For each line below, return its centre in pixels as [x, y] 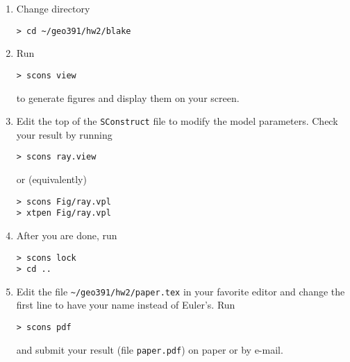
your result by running [64, 134]
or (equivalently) [51, 179]
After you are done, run [67, 235]
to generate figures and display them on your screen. [128, 97]
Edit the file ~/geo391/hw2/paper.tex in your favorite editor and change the [181, 291]
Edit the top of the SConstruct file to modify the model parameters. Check [177, 121]
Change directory [53, 8]
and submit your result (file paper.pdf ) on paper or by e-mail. [150, 349]
